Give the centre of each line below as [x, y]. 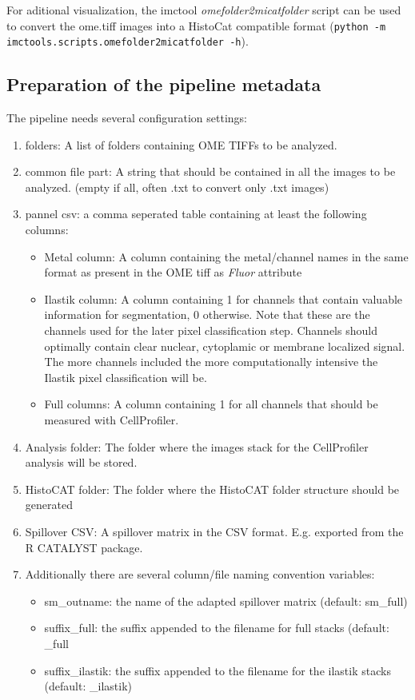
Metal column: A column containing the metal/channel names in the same [226, 256]
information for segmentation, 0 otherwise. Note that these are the [207, 314]
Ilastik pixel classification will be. [126, 377]
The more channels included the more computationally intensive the [211, 362]
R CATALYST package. [84, 547]
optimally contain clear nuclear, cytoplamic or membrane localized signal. [225, 346]
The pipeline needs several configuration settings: [127, 118]
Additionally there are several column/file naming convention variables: [200, 574]
